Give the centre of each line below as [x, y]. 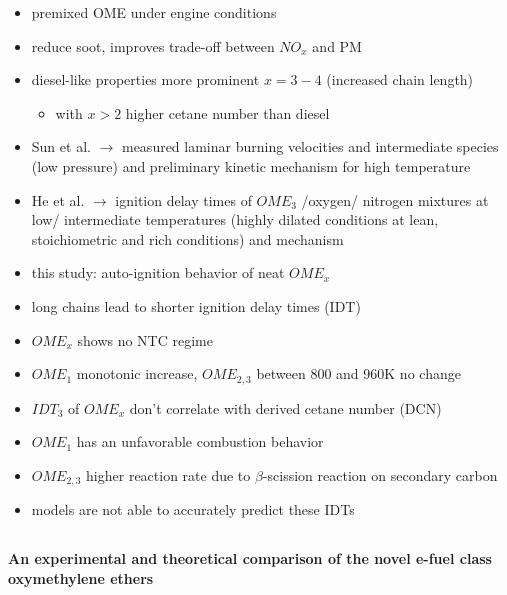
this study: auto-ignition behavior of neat [158, 272]
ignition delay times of [183, 199]
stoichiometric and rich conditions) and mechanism [187, 238]
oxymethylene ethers [81, 577]
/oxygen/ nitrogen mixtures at [395, 199]
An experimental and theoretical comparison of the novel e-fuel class [250, 558]
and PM [337, 45]
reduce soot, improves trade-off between [153, 45]
